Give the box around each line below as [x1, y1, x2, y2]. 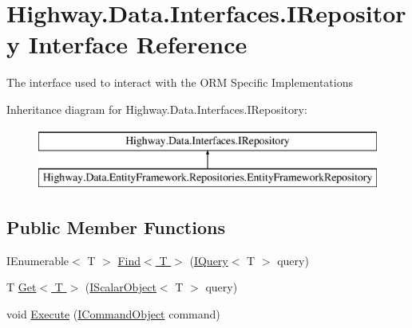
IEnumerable [6, 252, 69, 268]
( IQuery [189, 252, 228, 268]
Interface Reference [28, 28, 248, 61]
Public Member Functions [6, 215, 225, 240]
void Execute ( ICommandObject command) [6, 306, 220, 322]
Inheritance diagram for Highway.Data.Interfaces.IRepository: [6, 100, 307, 117]
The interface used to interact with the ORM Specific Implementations [6, 74, 354, 91]
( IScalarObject [85, 279, 156, 295]
